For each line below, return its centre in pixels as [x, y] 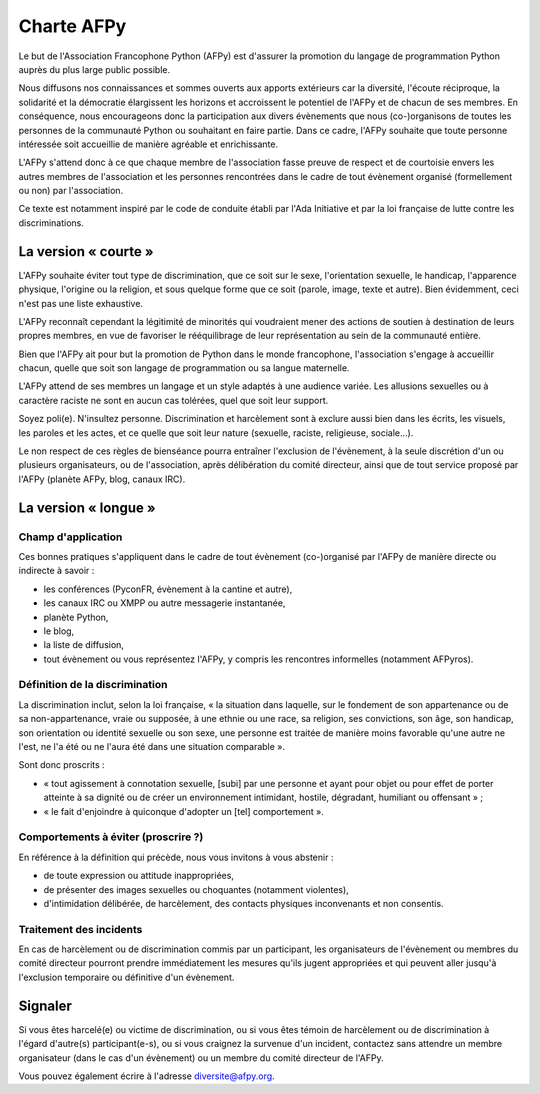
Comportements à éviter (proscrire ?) [111, 837]
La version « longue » [87, 507]
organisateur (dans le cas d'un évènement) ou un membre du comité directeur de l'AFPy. [201, 1057]
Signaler [45, 1005]
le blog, [59, 631]
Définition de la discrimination [93, 685]
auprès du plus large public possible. [94, 69]
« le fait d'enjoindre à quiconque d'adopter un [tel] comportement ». [183, 811]
